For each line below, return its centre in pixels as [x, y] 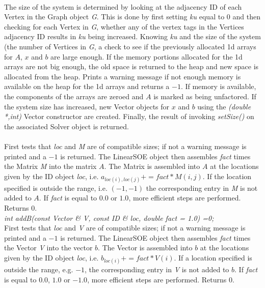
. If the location [227, 176]
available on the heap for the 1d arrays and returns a [87, 86]
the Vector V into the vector [48, 248]
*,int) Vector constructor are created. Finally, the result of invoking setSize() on [129, 116]
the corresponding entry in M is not [202, 188]
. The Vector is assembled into [145, 248]
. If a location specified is [213, 258]
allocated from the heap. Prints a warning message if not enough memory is [123, 76]
